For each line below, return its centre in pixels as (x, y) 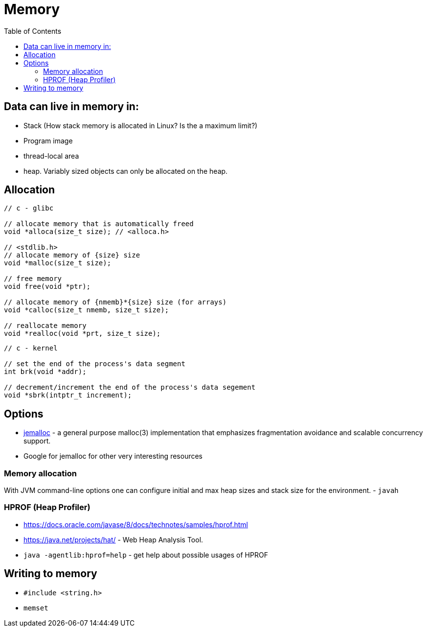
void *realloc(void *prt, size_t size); (82, 334)
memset (36, 608)
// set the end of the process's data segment (95, 364)
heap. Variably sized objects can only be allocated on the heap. (126, 171)
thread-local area (51, 156)
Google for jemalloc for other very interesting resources (113, 456)
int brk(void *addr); (45, 372)
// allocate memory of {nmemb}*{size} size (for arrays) (115, 302)
